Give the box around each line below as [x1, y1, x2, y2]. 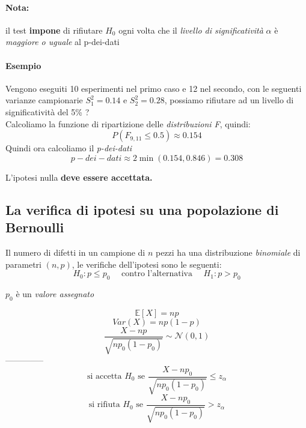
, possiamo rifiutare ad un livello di [164, 94, 294, 106]
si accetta [87, 372, 122, 381]
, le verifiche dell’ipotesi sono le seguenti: [72, 258, 222, 270]
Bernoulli [5, 218, 64, 237]
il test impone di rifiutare [5, 23, 103, 36]
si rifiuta [88, 400, 120, 409]
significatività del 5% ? [5, 105, 90, 118]
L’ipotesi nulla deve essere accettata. [5, 170, 153, 183]
